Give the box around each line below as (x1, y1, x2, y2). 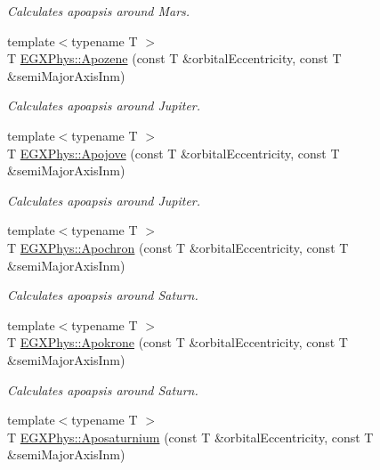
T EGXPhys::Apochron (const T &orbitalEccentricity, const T (7, 238, 349, 256)
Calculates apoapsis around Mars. (7, 2, 190, 20)
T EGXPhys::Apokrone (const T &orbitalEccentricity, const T (7, 333, 348, 352)
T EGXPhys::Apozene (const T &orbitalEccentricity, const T (7, 49, 342, 68)
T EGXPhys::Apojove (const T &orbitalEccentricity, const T (7, 143, 340, 162)
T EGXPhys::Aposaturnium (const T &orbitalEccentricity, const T (7, 427, 374, 446)
